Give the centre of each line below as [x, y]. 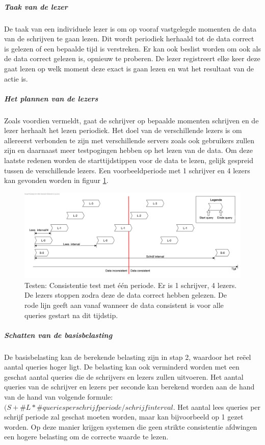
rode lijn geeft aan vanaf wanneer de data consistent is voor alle [124, 305]
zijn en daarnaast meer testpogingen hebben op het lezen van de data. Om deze [128, 150]
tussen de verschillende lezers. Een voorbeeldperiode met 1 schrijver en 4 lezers [127, 170]
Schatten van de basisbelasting [58, 335]
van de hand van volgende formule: [59, 397]
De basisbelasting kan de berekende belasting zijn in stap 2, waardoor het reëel [128, 357]
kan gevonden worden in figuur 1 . [56, 180]
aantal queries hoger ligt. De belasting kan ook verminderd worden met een [122, 367]
